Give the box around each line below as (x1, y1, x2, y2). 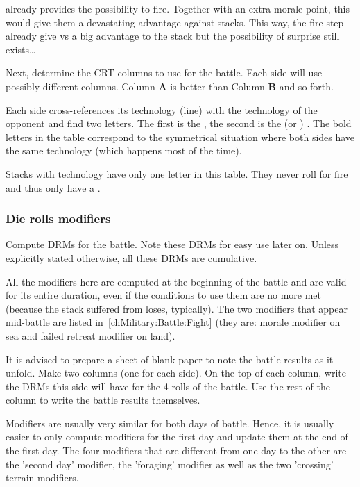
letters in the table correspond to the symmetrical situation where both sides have (6, 129, 355, 144)
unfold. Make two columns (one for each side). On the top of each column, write (6, 365, 346, 380)
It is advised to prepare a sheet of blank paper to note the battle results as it (6, 352, 334, 366)
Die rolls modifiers (6, 210, 111, 227)
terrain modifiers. (6, 470, 79, 485)
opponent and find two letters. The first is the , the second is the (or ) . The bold (6, 116, 352, 131)
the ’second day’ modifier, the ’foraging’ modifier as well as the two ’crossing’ (6, 456, 334, 471)
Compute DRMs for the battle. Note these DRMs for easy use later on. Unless (6, 237, 339, 251)
